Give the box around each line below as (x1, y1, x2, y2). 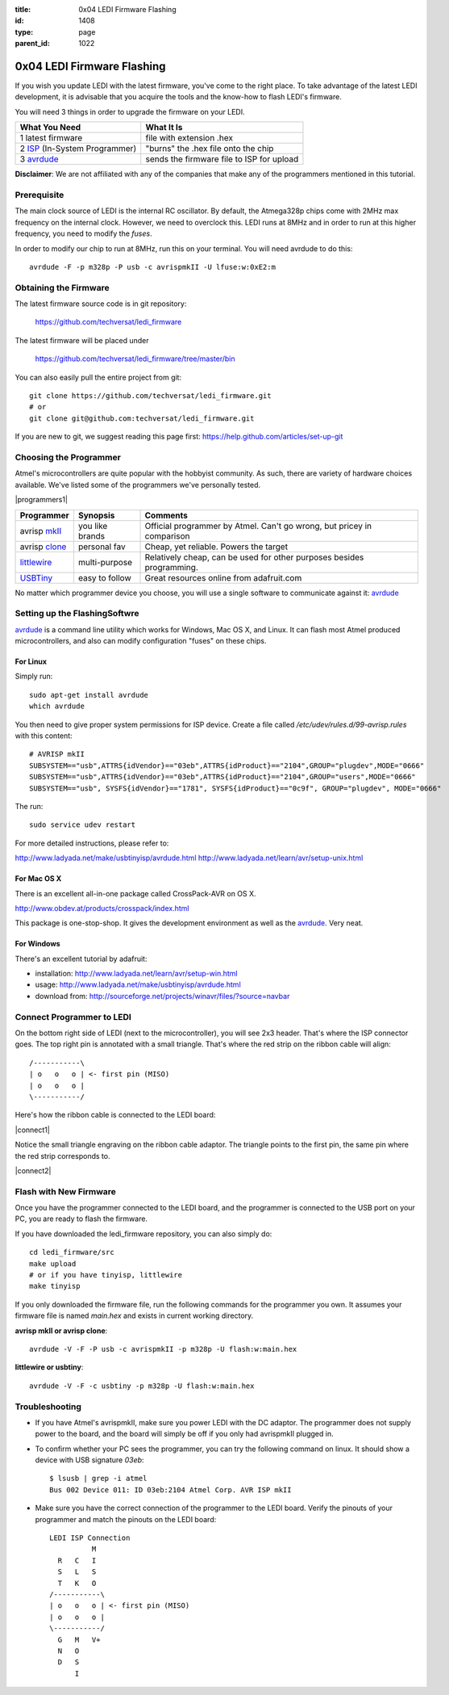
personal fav (77, 541, 126, 552)
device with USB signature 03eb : (35, 1455, 144, 1465)
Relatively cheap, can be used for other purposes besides (144, 552, 364, 563)
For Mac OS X (15, 874, 62, 883)
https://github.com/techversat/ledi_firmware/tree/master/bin (35, 354, 235, 363)
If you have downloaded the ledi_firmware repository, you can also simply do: (15, 1228, 272, 1239)
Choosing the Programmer (15, 451, 121, 463)
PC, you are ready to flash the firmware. (15, 1214, 148, 1223)
